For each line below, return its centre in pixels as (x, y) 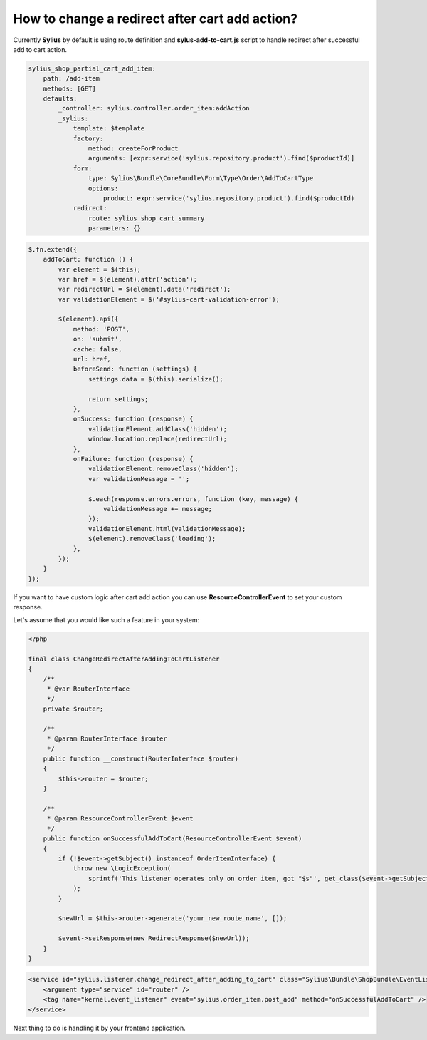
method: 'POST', (101, 329)
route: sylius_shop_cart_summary (146, 218)
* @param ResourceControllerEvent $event (120, 819)
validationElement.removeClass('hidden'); (163, 469)
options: (103, 188)
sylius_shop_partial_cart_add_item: (92, 68)
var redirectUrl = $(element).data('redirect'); (144, 289)
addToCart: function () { (88, 259)
